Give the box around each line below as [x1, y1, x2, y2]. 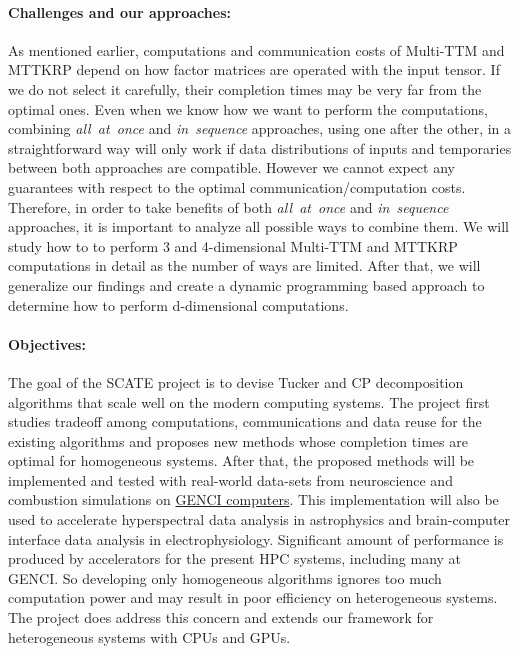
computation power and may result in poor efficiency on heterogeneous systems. [8, 587, 498, 608]
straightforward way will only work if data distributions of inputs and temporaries [8, 137, 512, 158]
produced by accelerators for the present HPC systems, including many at [8, 548, 462, 569]
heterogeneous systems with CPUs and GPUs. [8, 626, 291, 647]
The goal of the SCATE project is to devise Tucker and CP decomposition [8, 371, 464, 392]
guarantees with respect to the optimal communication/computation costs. [8, 176, 466, 197]
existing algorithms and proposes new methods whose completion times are [8, 430, 468, 451]
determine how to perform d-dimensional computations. [8, 294, 349, 315]
